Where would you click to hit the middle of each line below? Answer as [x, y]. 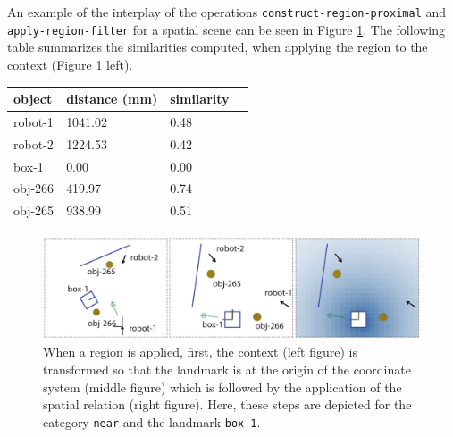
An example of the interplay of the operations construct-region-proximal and [227, 12]
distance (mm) [112, 98]
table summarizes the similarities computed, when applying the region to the [218, 47]
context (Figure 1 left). [70, 64]
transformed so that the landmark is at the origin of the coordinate [227, 370]
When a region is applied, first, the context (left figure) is [200, 352]
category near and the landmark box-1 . [152, 421]
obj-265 [34, 210]
